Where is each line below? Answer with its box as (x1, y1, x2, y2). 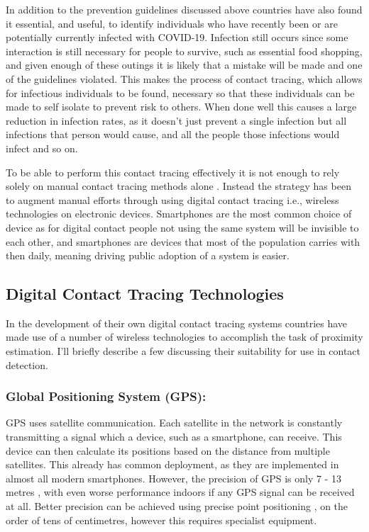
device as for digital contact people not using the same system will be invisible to (6, 220, 359, 234)
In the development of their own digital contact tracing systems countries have (6, 315, 348, 330)
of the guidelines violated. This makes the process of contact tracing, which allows (6, 71, 363, 86)
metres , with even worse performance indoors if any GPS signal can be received (6, 485, 355, 499)
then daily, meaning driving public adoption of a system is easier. (6, 248, 290, 263)
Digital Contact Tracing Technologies (6, 283, 284, 305)
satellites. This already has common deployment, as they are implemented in (6, 457, 339, 472)
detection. (6, 357, 48, 372)
